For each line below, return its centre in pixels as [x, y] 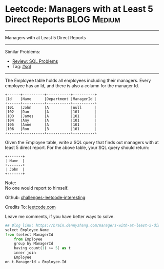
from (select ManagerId [29, 234]
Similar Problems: [23, 51]
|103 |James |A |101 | [51, 116]
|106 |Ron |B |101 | [51, 129]
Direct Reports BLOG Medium [63, 19]
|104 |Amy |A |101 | [51, 120]
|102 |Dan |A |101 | [51, 112]
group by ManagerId [34, 244]
